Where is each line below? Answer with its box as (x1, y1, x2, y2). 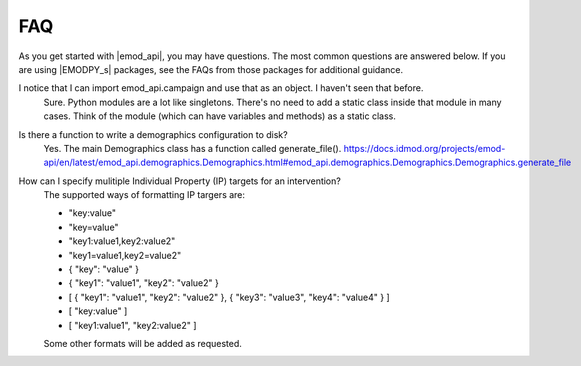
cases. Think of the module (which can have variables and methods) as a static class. (43, 110, 397, 122)
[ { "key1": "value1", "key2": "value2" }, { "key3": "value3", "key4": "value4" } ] (68, 291, 390, 303)
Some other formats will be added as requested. (43, 337, 242, 349)
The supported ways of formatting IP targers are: (43, 189, 245, 201)
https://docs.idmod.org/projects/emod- (343, 142, 506, 154)
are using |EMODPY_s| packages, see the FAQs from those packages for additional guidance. (18, 63, 404, 75)
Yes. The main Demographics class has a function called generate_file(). (43, 142, 342, 154)
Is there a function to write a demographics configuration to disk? (18, 128, 289, 140)
